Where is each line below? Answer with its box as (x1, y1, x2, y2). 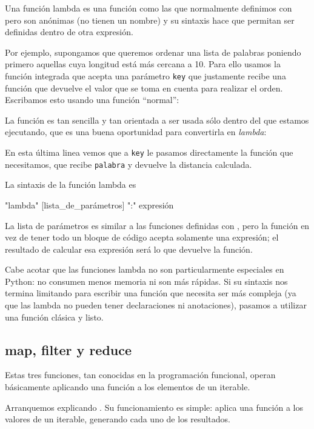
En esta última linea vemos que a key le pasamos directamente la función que (5, 146, 293, 158)
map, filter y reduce (5, 340, 132, 359)
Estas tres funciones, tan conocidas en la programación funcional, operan (5, 368, 276, 381)
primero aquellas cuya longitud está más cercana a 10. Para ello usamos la (5, 58, 281, 70)
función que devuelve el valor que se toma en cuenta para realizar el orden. (5, 81, 283, 94)
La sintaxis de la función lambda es (5, 178, 136, 191)
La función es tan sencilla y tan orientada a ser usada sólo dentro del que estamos (5, 113, 309, 126)
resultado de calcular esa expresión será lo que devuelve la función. (5, 242, 253, 255)
